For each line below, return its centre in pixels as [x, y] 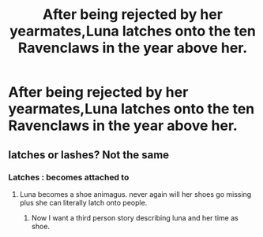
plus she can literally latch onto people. [83, 202]
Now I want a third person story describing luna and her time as [135, 217]
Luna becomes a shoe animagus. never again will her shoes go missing [135, 194]
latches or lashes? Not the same [89, 155]
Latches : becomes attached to [69, 177]
